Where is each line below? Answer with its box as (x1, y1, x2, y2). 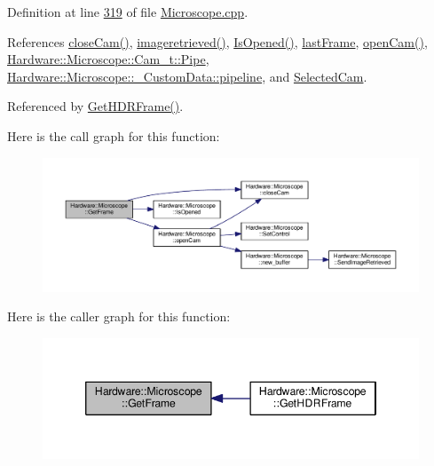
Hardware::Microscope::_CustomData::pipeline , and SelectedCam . (7, 67, 367, 85)
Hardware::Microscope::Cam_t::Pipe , (7, 50, 209, 68)
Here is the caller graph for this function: (7, 307, 231, 326)
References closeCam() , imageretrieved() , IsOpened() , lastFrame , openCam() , (7, 32, 428, 51)
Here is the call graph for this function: (7, 126, 220, 145)
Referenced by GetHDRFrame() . (7, 97, 184, 115)
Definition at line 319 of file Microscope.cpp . (7, 3, 249, 20)
